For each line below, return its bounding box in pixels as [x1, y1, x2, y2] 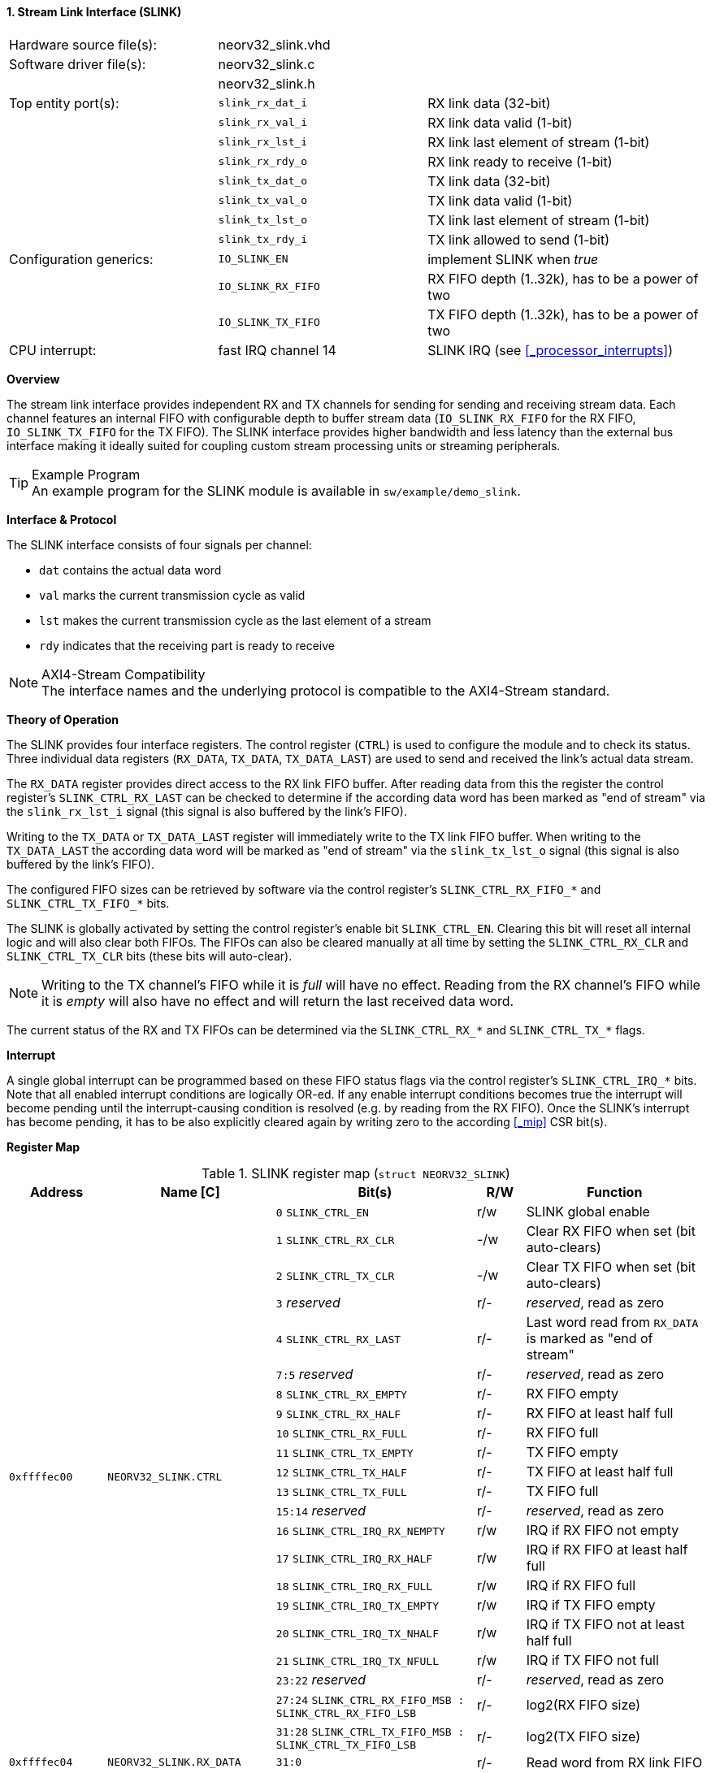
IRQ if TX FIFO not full [526, 1651, 659, 1668]
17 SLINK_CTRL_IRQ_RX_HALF [275, 1552, 433, 1565]
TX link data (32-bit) [427, 172, 551, 189]
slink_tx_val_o [218, 194, 308, 207]
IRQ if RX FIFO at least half [526, 1541, 688, 1558]
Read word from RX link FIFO [526, 1753, 703, 1771]
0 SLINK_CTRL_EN [275, 1206, 369, 1219]
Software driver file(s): [9, 55, 146, 72]
